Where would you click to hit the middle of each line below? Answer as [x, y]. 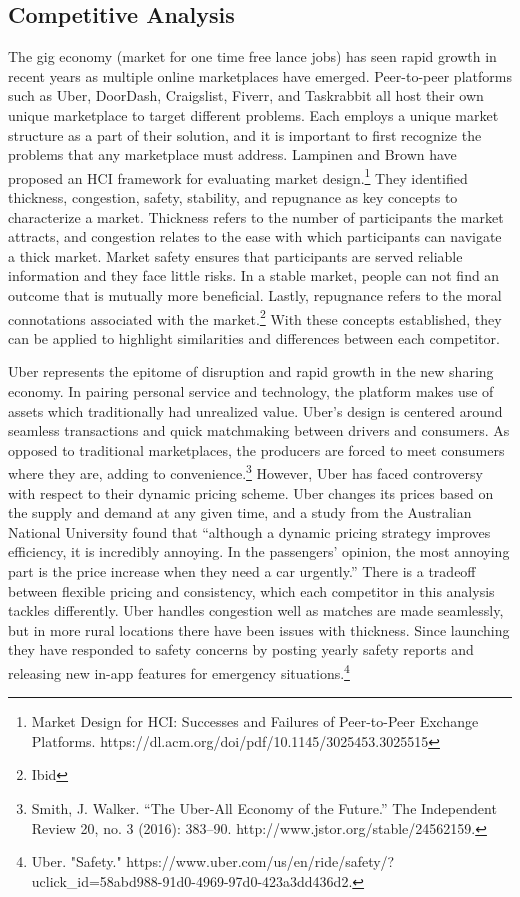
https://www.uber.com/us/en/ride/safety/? [260, 861]
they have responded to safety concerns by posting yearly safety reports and [241, 649]
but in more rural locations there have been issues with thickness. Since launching [259, 629]
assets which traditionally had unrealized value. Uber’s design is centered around [255, 410]
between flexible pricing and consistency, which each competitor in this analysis [251, 590]
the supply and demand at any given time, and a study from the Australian [240, 512]
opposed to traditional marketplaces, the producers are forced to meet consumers [256, 449]
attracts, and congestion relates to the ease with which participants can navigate [255, 236]
